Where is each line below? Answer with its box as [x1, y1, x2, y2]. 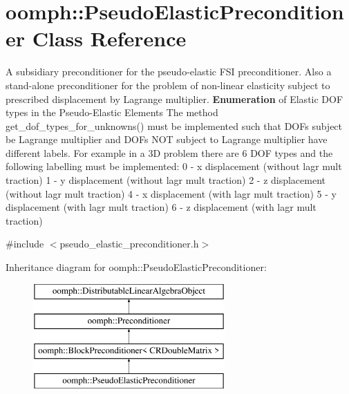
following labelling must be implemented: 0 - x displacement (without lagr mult [6, 159, 342, 173]
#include [6, 236, 44, 251]
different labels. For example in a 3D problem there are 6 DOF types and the [6, 145, 333, 160]
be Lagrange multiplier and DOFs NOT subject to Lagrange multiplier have [6, 132, 328, 147]
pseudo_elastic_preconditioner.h [59, 236, 199, 251]
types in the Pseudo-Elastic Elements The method [6, 105, 218, 120]
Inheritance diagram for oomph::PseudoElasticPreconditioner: [6, 260, 267, 274]
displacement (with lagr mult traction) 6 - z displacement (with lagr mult [6, 200, 317, 214]
